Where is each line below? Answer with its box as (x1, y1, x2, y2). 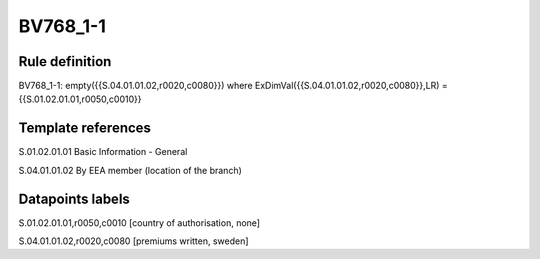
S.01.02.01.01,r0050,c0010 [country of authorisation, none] (18, 216, 260, 229)
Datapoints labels (18, 190, 130, 207)
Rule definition (18, 53, 112, 70)
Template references (18, 120, 152, 137)
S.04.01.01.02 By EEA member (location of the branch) (18, 164, 242, 176)
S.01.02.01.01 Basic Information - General (18, 146, 188, 158)
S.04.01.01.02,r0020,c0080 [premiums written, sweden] (18, 235, 249, 247)
